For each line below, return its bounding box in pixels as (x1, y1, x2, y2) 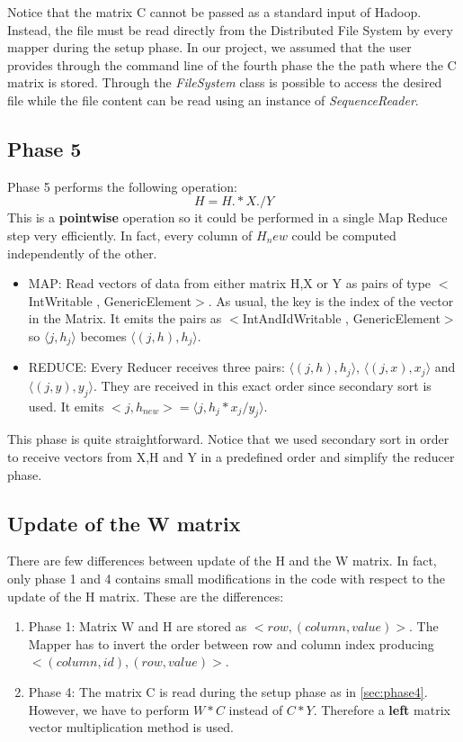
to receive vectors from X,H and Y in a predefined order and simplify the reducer (7, 448, 455, 466)
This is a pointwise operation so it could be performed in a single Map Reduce (7, 208, 448, 227)
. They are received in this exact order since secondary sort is (93, 376, 432, 394)
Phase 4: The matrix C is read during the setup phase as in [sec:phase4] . (28, 682, 428, 701)
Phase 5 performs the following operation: (7, 176, 237, 195)
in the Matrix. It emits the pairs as (28, 309, 222, 328)
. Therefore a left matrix (313, 700, 450, 719)
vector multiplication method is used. (28, 718, 234, 737)
